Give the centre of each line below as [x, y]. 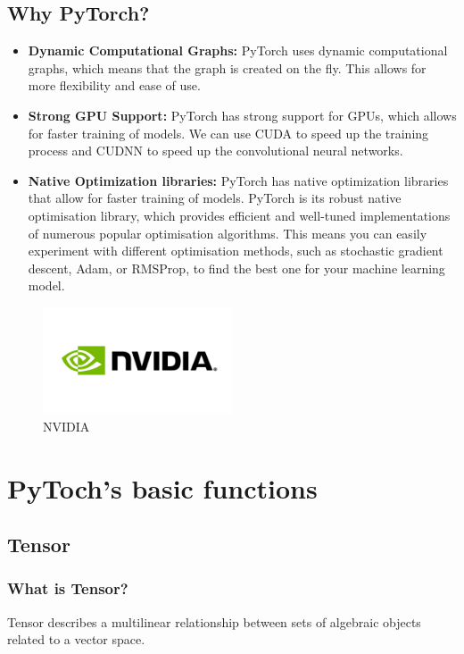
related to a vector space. [76, 639]
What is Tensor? [68, 588]
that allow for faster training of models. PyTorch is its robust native [215, 198]
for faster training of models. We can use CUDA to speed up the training [228, 133]
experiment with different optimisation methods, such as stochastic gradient [236, 251]
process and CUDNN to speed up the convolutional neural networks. [215, 151]
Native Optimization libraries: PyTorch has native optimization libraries [238, 180]
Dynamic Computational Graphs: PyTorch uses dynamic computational [238, 50]
